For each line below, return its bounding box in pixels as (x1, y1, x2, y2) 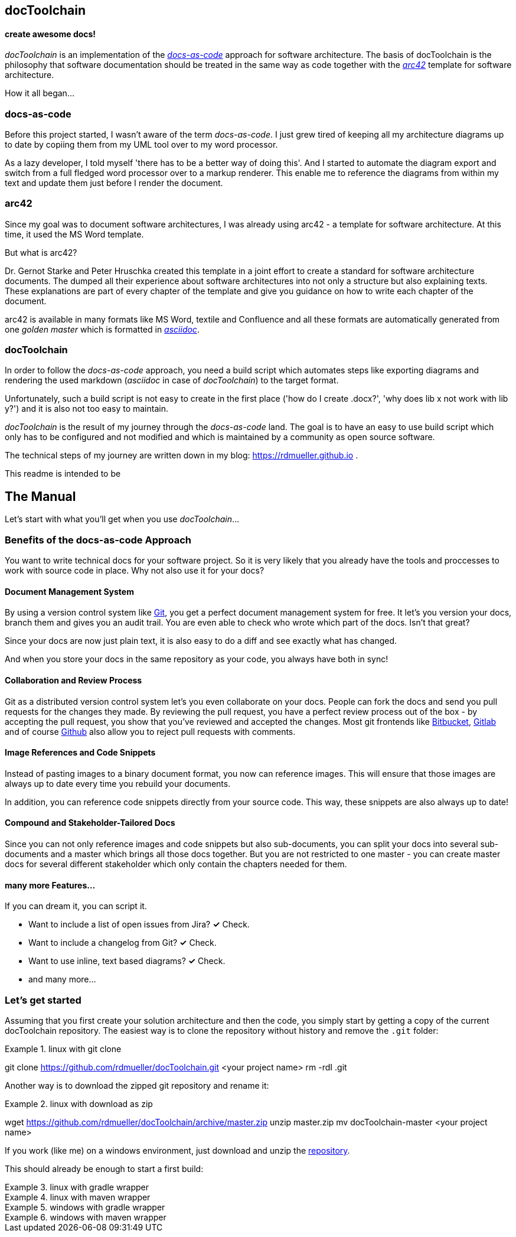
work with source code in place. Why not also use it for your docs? (5, 565, 264, 576)
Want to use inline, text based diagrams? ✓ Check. (28, 956, 226, 966)
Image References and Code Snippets (5, 747, 156, 758)
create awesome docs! (5, 28, 96, 39)
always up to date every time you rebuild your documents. (5, 778, 231, 789)
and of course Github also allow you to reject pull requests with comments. (5, 726, 296, 737)
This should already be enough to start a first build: (5, 1163, 204, 1174)
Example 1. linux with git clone (5, 1043, 122, 1054)
